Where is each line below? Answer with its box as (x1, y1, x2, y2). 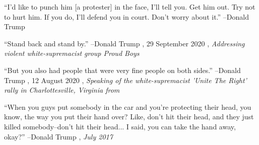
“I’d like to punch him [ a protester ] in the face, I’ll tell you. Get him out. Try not (4, 2, 255, 12)
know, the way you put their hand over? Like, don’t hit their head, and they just (4, 111, 254, 122)
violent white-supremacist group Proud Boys (4, 48, 140, 58)
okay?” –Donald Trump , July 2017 (4, 131, 113, 141)
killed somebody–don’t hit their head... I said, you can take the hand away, (4, 121, 236, 131)
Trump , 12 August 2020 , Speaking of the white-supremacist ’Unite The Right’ (4, 75, 247, 85)
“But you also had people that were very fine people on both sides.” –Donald (4, 64, 241, 75)
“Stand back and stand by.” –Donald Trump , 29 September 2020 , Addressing (4, 38, 245, 48)
